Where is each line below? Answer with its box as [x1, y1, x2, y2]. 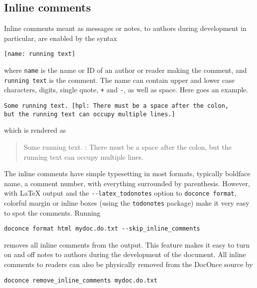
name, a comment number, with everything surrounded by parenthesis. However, [4, 178, 250, 188]
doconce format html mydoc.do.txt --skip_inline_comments [4, 225, 200, 233]
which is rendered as [4, 125, 66, 135]
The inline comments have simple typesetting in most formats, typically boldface [4, 168, 251, 179]
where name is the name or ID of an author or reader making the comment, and [4, 65, 247, 75]
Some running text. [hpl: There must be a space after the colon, [4, 102, 229, 110]
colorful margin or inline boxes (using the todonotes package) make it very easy [4, 197, 250, 208]
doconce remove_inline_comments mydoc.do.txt [4, 277, 157, 284]
